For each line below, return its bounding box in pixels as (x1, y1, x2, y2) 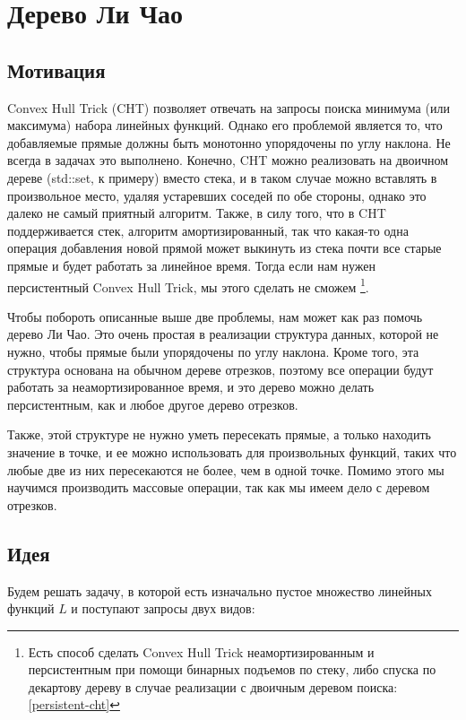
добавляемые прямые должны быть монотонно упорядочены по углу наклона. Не (7, 133, 451, 152)
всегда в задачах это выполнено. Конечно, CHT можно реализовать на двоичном (7, 151, 449, 169)
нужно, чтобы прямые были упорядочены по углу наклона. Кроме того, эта (7, 342, 419, 360)
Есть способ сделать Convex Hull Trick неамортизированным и (28, 642, 375, 661)
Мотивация (7, 56, 106, 83)
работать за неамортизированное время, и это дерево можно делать (7, 377, 375, 396)
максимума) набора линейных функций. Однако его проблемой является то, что (7, 116, 443, 134)
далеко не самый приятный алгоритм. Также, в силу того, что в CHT (7, 204, 386, 222)
